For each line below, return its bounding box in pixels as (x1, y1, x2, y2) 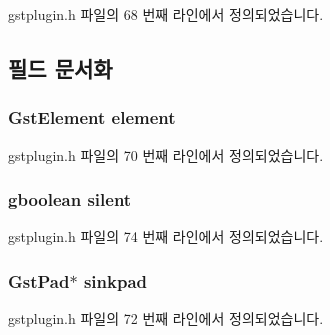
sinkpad (83, 268, 148, 293)
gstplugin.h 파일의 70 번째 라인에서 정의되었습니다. (8, 144, 324, 165)
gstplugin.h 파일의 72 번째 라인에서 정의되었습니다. (8, 308, 324, 329)
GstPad (8, 268, 70, 293)
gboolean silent (8, 187, 132, 212)
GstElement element (8, 105, 176, 130)
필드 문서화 (8, 52, 113, 83)
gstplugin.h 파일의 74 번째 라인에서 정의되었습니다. (8, 226, 324, 247)
